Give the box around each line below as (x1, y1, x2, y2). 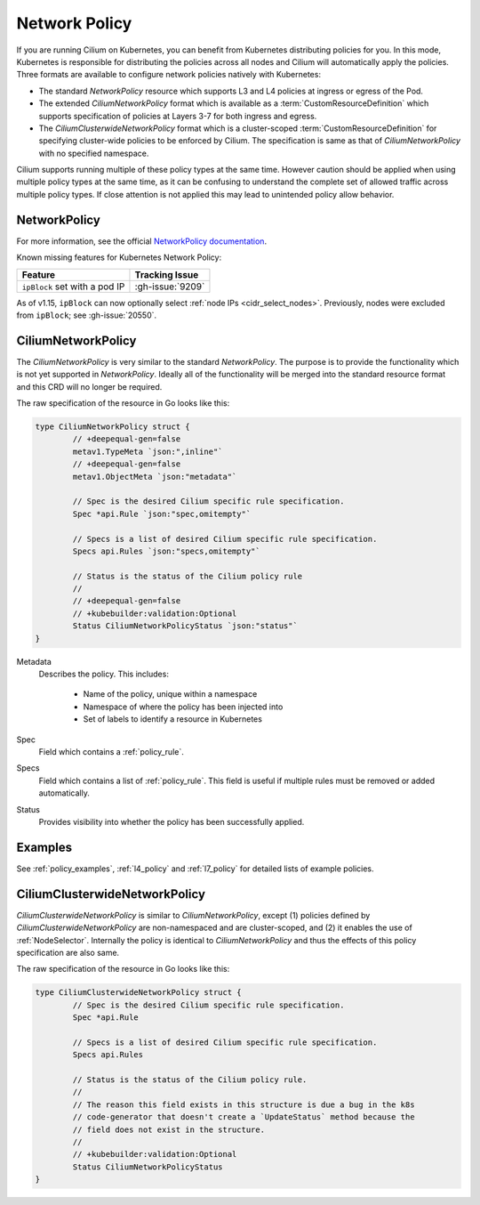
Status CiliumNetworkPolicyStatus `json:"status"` (72, 621, 298, 631)
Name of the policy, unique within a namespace (83, 689, 258, 700)
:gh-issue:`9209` (134, 280, 205, 293)
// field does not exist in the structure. (72, 1124, 266, 1135)
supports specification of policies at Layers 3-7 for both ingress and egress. (38, 110, 317, 121)
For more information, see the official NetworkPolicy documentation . (16, 236, 267, 247)
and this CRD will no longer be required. (16, 381, 163, 392)
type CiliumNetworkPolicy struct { (35, 421, 190, 432)
